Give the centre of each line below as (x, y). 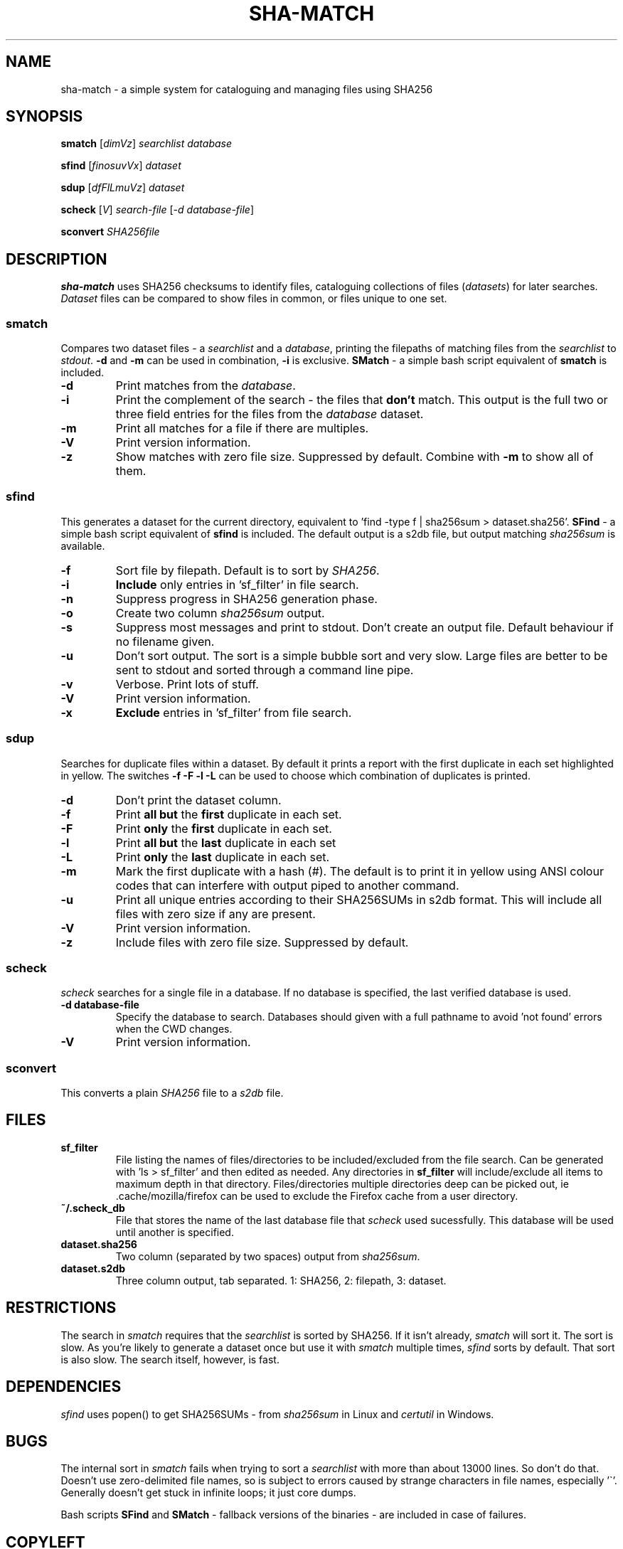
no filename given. (165, 641)
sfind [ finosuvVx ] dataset (121, 166)
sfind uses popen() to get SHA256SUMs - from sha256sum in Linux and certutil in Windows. (277, 1414)
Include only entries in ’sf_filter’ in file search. (237, 584)
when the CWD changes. (174, 1029)
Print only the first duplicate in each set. (224, 828)
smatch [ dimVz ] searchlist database (147, 144)
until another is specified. (175, 1232)
